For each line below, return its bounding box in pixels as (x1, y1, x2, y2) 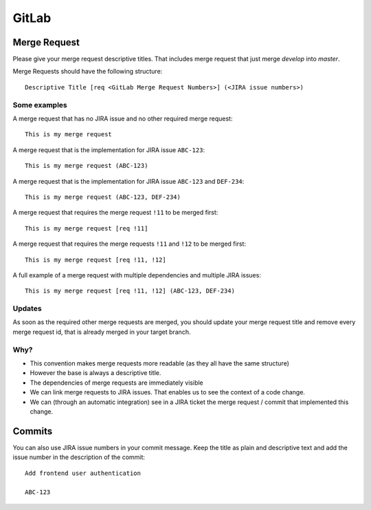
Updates (12, 304, 42, 313)
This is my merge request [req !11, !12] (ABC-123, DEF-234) (25, 287, 235, 295)
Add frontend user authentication (25, 469, 141, 477)
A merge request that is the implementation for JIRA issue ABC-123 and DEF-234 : (12, 177, 245, 185)
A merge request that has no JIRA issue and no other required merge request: (12, 114, 233, 123)
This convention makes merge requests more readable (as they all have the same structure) (30, 359, 290, 368)
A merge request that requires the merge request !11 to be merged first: (12, 209, 218, 217)
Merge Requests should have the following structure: (12, 67, 163, 76)
